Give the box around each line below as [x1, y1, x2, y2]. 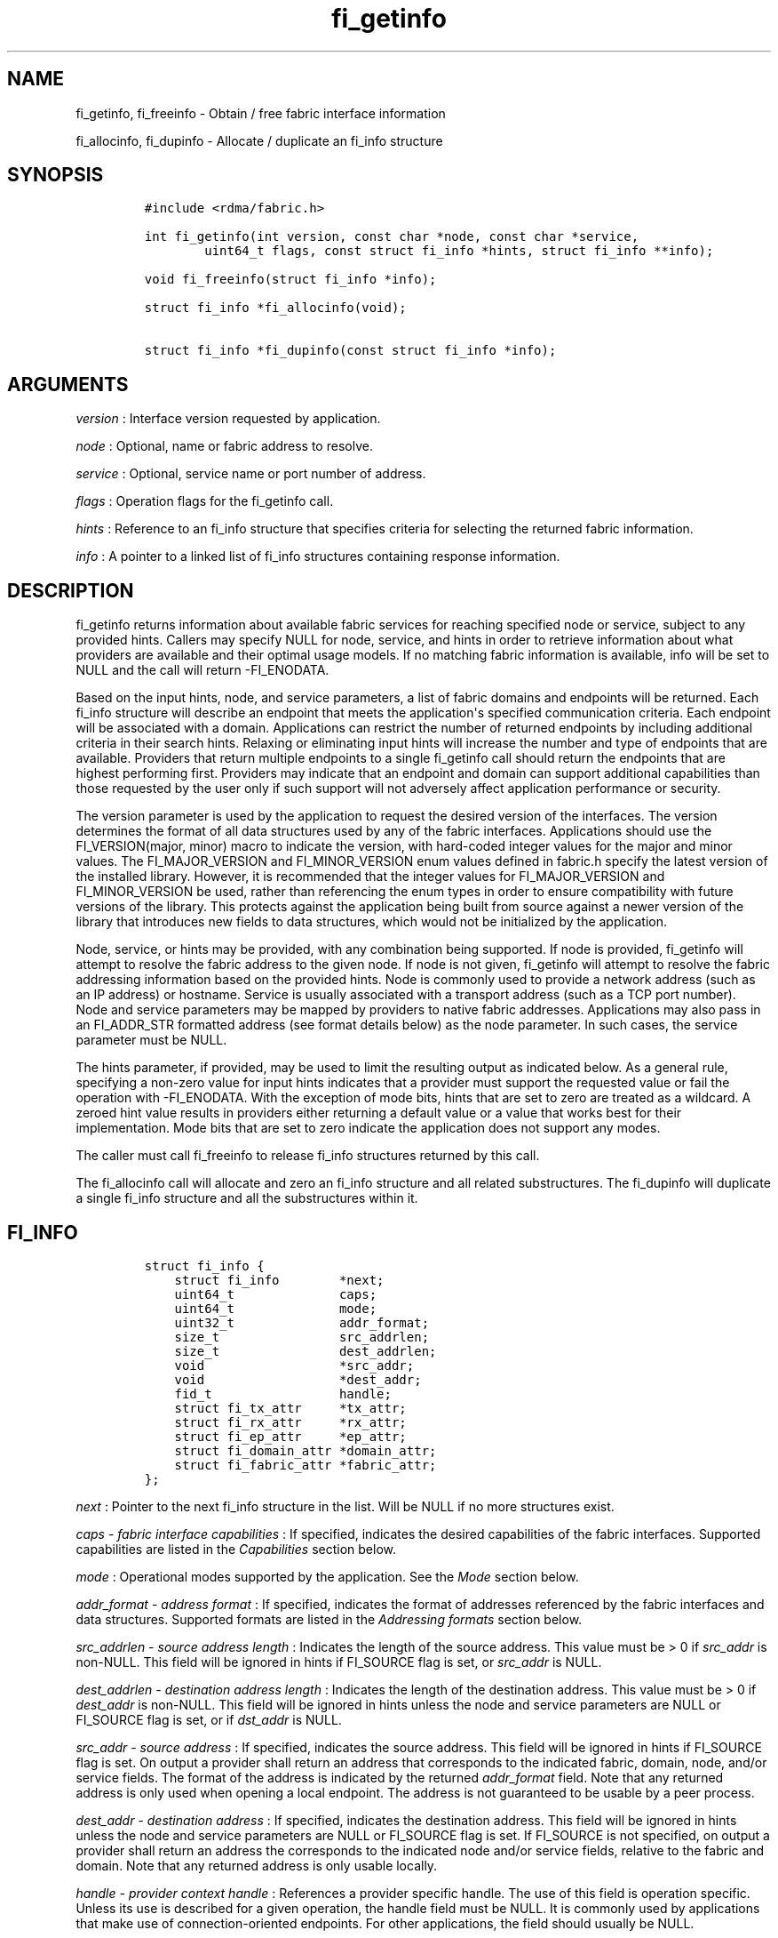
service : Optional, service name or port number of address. [75, 466, 426, 482]
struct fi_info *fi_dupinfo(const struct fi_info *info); [144, 343, 557, 358]
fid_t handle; [174, 1386, 392, 1401]
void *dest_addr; [174, 1372, 422, 1387]
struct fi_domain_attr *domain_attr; [174, 1443, 437, 1458]
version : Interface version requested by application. [75, 411, 381, 427]
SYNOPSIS [7, 164, 104, 187]
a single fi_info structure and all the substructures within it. [75, 1190, 418, 1206]
